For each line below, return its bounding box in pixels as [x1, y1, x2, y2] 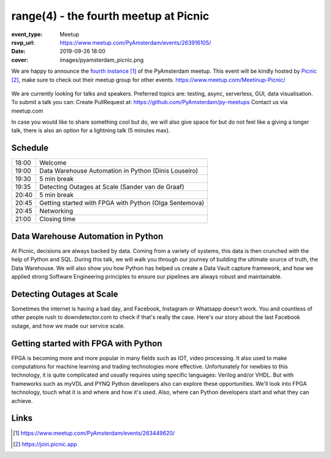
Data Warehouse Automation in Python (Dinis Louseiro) [39, 167, 199, 175]
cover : [11, 56, 29, 64]
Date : [11, 48, 26, 55]
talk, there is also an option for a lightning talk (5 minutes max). [11, 127, 170, 134]
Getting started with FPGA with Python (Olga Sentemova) [39, 199, 205, 208]
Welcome [39, 159, 67, 167]
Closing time [39, 215, 76, 223]
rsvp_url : [11, 39, 35, 46]
